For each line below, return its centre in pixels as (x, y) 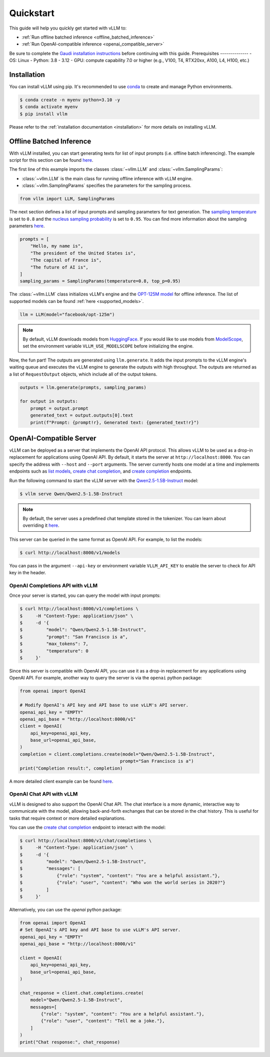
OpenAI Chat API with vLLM (43, 794)
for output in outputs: (49, 401)
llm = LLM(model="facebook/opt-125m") (67, 314)
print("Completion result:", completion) (71, 768)
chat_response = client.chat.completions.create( (82, 993)
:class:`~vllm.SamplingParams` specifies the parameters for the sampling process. (107, 186)
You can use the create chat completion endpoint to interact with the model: (87, 827)
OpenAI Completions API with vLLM (53, 585)
